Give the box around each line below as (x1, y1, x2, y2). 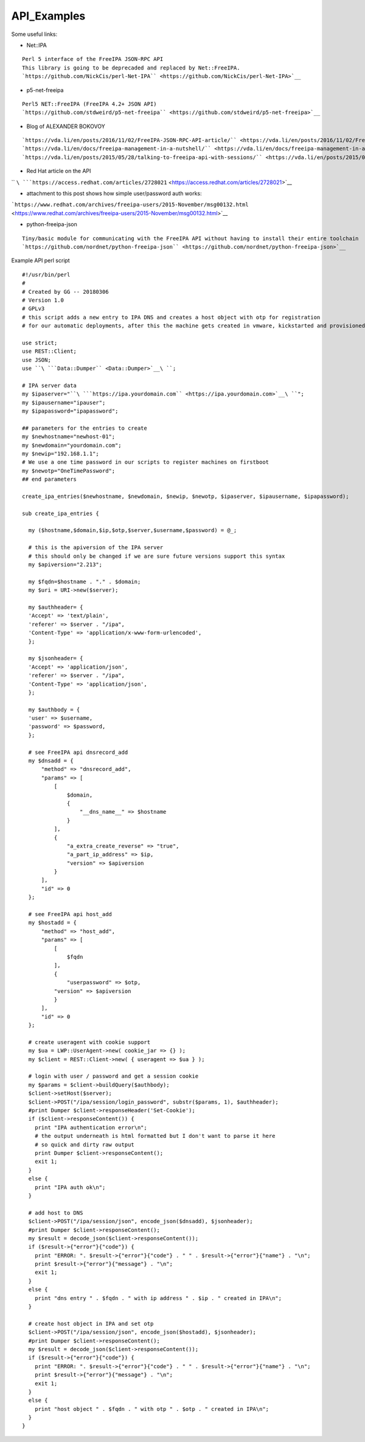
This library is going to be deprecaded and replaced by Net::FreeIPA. (22, 64, 240, 71)
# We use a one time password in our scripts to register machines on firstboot (22, 459, 269, 466)
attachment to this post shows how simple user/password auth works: (26, 190, 202, 197)
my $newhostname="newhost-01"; (22, 433, 116, 440)
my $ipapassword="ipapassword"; (22, 408, 119, 414)
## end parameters (22, 476, 77, 483)
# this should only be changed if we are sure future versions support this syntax (28, 552, 285, 559)
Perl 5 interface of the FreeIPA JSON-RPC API (22, 55, 164, 63)
